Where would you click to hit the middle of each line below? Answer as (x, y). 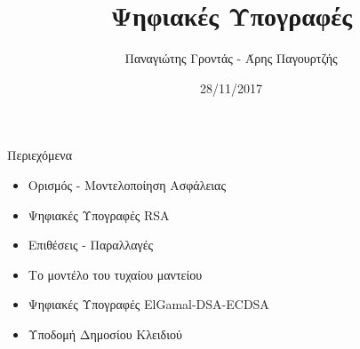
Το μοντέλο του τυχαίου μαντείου (115, 274)
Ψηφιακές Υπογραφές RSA (99, 214)
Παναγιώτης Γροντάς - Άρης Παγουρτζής (231, 58)
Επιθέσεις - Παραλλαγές (91, 245)
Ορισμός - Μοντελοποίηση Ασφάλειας (127, 184)
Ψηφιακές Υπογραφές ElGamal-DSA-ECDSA (148, 304)
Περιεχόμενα (40, 155)
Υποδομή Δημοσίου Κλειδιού (105, 333)
